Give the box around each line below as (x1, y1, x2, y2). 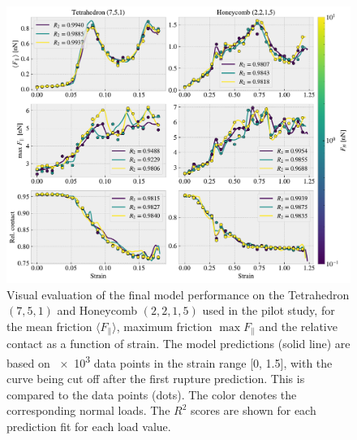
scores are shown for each (191, 402, 316, 419)
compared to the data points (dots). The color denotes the (6, 386, 297, 403)
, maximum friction (116, 317, 213, 334)
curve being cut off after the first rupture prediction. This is (6, 370, 305, 387)
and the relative (259, 317, 338, 334)
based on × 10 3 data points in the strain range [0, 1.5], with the (6, 351, 333, 371)
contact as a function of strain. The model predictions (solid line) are (6, 335, 351, 352)
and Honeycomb (57, 302, 137, 319)
